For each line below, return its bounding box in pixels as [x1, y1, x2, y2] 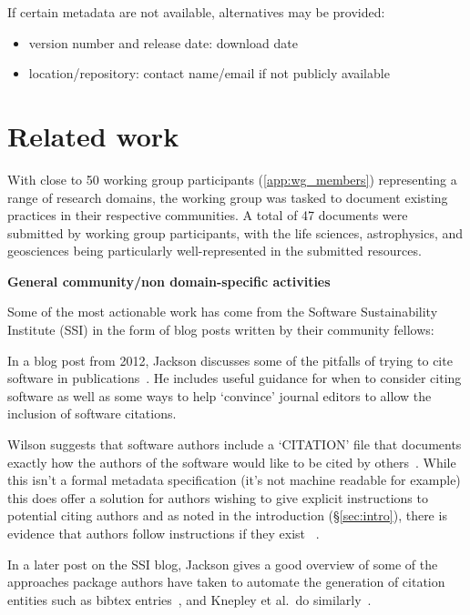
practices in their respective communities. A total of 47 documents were [7, 206, 408, 225]
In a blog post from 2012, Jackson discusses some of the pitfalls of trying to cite [7, 350, 453, 369]
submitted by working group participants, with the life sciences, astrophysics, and [7, 223, 464, 242]
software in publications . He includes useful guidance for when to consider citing [7, 368, 462, 388]
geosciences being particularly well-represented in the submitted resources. [7, 241, 422, 260]
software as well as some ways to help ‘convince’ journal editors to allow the [7, 386, 432, 405]
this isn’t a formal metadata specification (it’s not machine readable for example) [7, 470, 461, 489]
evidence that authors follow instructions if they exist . [7, 524, 320, 542]
